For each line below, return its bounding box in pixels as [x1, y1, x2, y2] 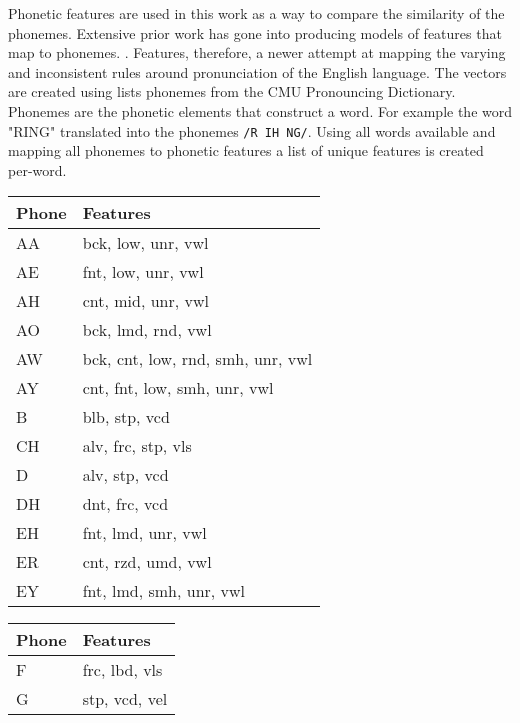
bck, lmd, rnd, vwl [82, 318, 212, 342]
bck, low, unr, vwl [82, 231, 209, 255]
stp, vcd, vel [82, 687, 168, 711]
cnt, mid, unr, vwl [82, 289, 209, 313]
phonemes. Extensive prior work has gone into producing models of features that [8, 22, 502, 43]
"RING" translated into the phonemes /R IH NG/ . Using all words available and [8, 120, 496, 141]
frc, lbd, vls [82, 658, 163, 682]
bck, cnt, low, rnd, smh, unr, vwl [82, 347, 313, 371]
